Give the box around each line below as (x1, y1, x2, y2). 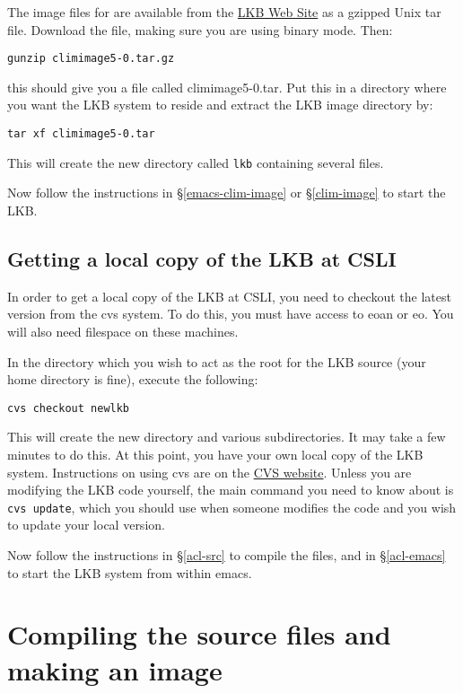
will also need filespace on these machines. (7, 321, 239, 340)
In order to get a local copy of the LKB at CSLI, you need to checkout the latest (7, 286, 451, 305)
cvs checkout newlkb (7, 401, 130, 415)
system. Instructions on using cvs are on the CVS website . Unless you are (7, 462, 412, 481)
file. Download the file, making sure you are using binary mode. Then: (7, 20, 393, 39)
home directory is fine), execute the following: (7, 370, 258, 389)
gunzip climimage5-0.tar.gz (7, 52, 175, 66)
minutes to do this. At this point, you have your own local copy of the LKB (7, 444, 424, 463)
